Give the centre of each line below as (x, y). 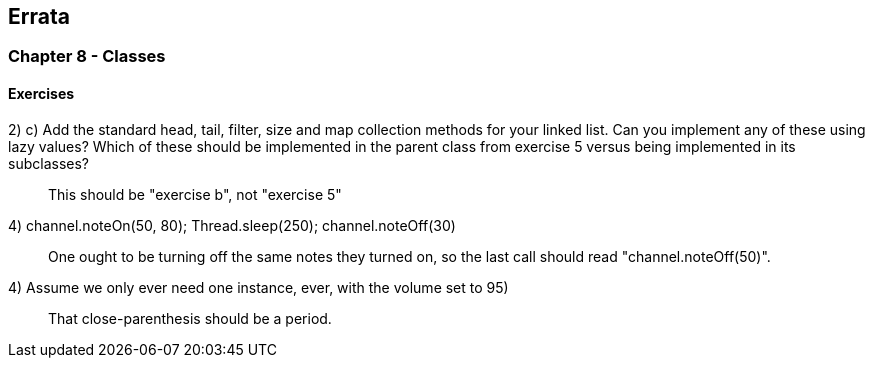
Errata (39, 16)
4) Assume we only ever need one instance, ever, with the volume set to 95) (258, 287)
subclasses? (48, 163)
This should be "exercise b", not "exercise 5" (195, 194)
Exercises (41, 94)
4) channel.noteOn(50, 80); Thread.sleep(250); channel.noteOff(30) (232, 225)
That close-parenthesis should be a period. (190, 318)
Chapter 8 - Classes (87, 56)
